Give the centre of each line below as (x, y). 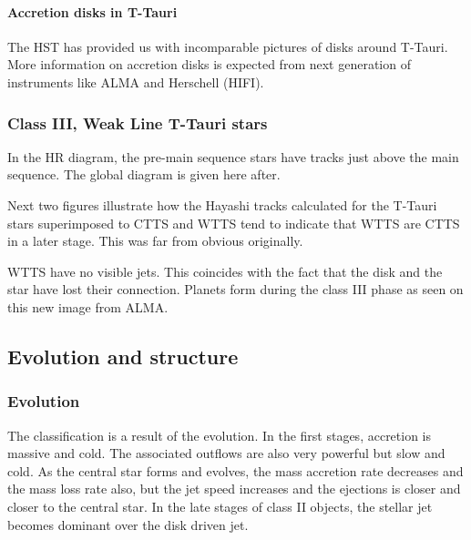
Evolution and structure (123, 356)
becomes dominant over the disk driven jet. (128, 524)
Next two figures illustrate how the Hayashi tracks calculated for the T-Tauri (222, 204)
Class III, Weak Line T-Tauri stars (138, 122)
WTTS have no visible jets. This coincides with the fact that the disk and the (225, 271)
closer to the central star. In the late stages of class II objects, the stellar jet (220, 506)
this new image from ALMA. (88, 306)
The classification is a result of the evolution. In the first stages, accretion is (220, 435)
